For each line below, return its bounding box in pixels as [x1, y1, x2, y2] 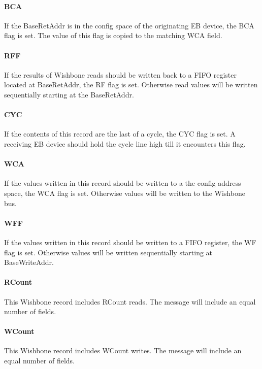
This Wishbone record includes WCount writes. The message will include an [4, 345, 242, 356]
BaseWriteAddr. [4, 257, 54, 267]
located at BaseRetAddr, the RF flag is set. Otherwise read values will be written [4, 79, 258, 90]
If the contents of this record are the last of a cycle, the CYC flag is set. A [4, 128, 236, 139]
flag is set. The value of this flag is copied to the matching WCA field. [4, 30, 222, 41]
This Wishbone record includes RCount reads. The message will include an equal [4, 296, 256, 307]
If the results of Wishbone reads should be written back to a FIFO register [4, 69, 237, 80]
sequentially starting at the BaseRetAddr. [4, 89, 134, 99]
